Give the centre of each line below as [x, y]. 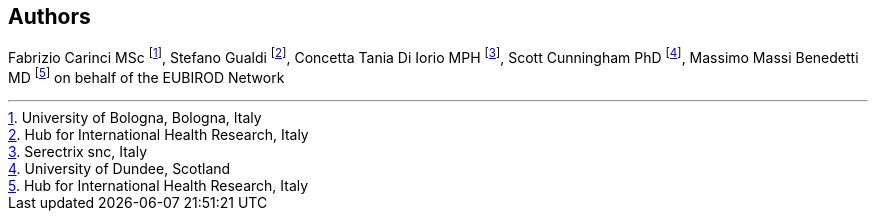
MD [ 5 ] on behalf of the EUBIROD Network [146, 76]
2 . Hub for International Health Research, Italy [158, 134]
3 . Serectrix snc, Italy [78, 151]
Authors [49, 16]
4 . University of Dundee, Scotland [119, 168]
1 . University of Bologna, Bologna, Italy [135, 117]
